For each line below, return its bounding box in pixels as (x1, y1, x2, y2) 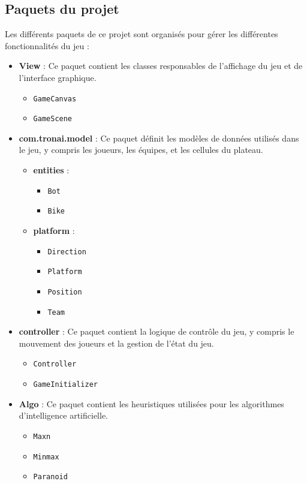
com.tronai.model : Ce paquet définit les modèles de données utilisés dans (19, 131, 299, 144)
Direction (47, 247, 86, 256)
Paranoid (33, 473, 68, 482)
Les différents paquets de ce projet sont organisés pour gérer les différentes (5, 28, 278, 40)
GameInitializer (33, 380, 98, 389)
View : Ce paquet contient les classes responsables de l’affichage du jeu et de (19, 59, 303, 72)
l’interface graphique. (19, 71, 97, 83)
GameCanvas (33, 94, 77, 103)
